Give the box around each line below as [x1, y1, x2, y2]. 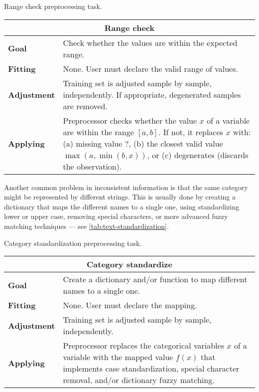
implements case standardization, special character [63, 363, 240, 375]
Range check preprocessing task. [4, 1, 102, 11]
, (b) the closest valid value [129, 137, 223, 149]
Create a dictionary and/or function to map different [63, 273, 248, 285]
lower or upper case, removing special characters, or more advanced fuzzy [4, 211, 228, 221]
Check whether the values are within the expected [63, 36, 238, 48]
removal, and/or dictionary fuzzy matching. [63, 374, 215, 386]
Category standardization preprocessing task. [4, 237, 142, 248]
